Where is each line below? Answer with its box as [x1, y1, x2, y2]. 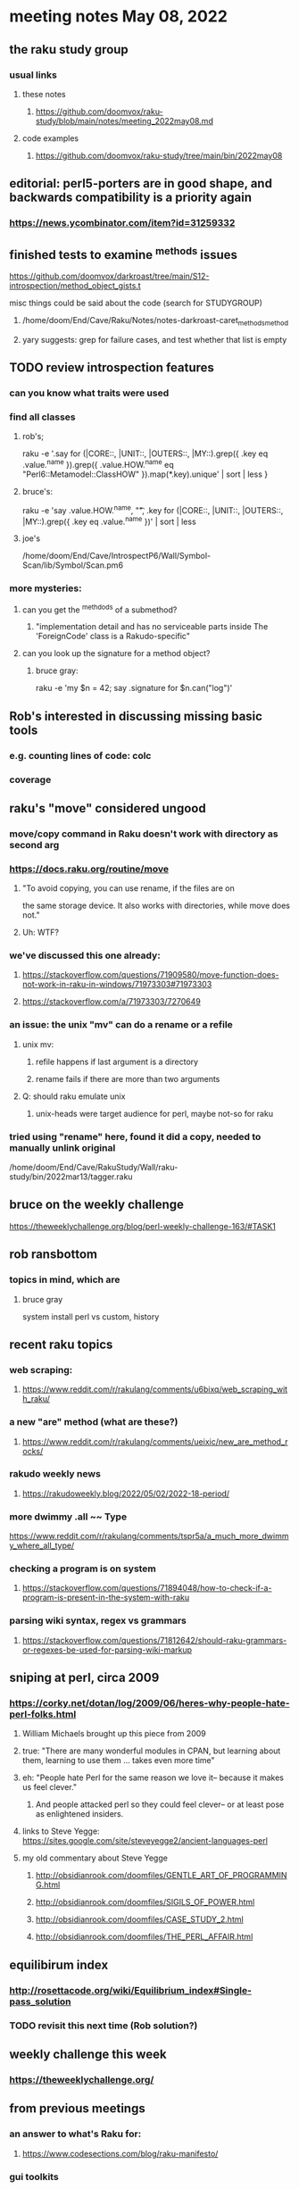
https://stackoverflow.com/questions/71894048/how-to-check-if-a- [21, 1583, 272, 1594]
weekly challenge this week [9, 2047, 167, 2062]
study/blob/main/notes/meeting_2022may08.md [35, 115, 214, 126]
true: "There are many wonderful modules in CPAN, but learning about [21, 1745, 281, 1756]
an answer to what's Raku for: [9, 2127, 142, 2140]
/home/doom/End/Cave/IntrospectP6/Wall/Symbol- [21, 551, 212, 562]
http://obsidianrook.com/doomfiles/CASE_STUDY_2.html [35, 1914, 244, 1925]
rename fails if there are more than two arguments [35, 1073, 220, 1084]
